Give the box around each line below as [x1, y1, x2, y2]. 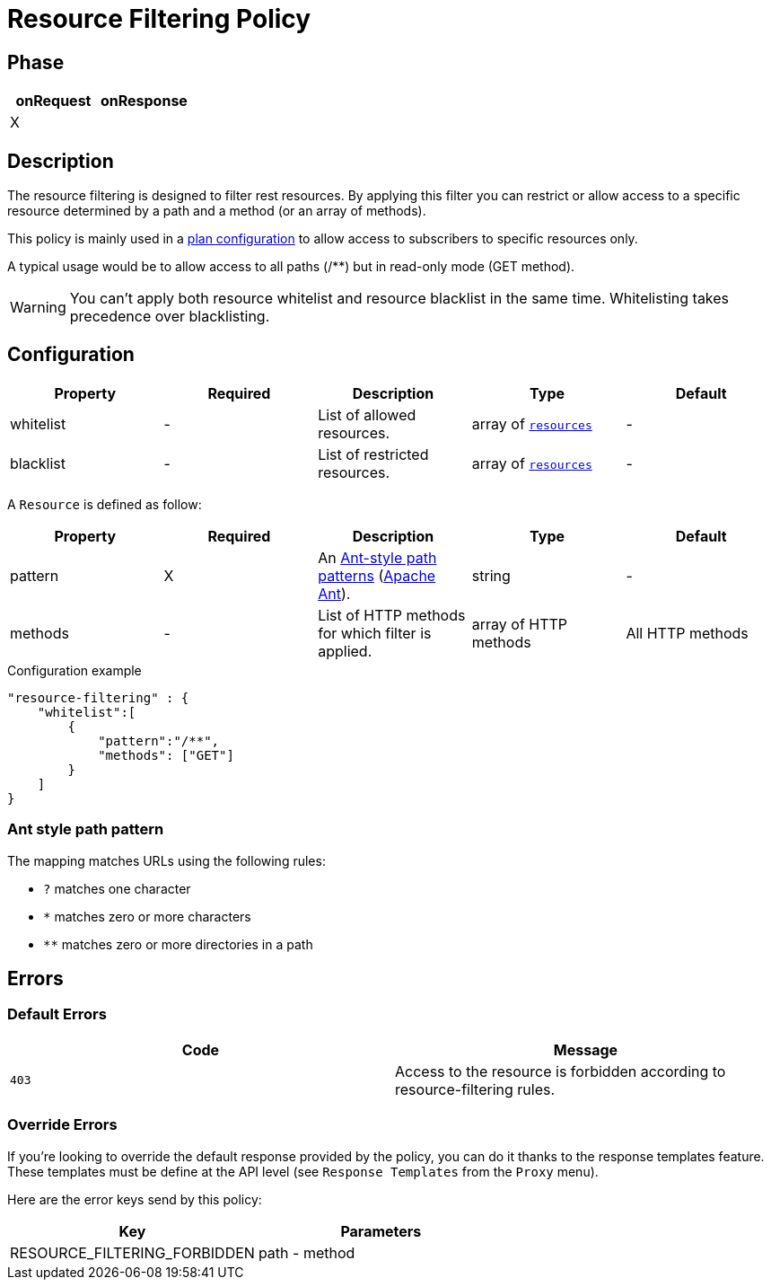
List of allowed [318, 405, 416, 424]
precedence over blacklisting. [69, 307, 270, 326]
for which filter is [318, 623, 432, 642]
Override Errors [7, 1115, 118, 1134]
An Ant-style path [318, 548, 437, 567]
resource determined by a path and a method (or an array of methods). [7, 203, 426, 219]
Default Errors [7, 1005, 107, 1024]
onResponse [100, 92, 188, 110]
